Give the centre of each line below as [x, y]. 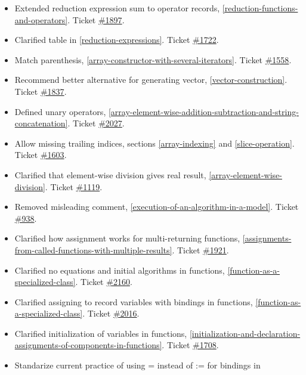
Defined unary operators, [60, 111]
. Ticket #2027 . [96, 123]
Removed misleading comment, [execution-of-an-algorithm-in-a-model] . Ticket [157, 207]
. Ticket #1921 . [200, 250]
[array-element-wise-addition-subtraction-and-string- [203, 111]
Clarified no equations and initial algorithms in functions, [120, 270]
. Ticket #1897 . [96, 19]
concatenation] [41, 123]
